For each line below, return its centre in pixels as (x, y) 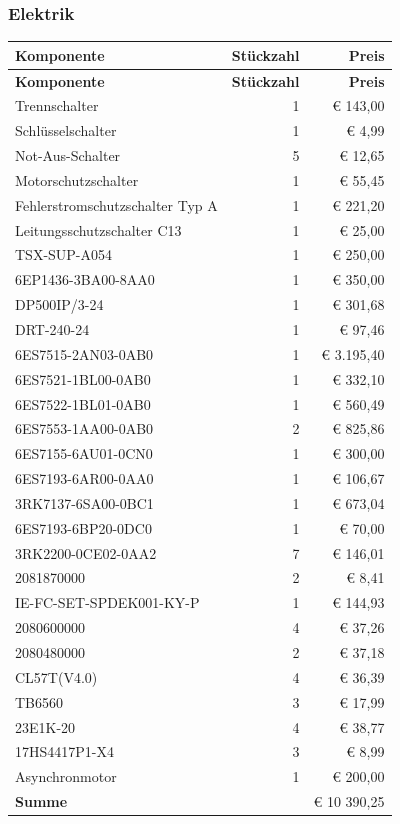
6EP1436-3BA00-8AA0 (85, 279)
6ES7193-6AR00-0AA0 (84, 478)
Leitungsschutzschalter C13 (98, 229)
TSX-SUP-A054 (64, 254)
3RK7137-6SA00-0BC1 (84, 502)
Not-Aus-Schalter (68, 155)
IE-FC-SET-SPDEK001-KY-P (107, 602)
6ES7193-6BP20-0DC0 (83, 527)
